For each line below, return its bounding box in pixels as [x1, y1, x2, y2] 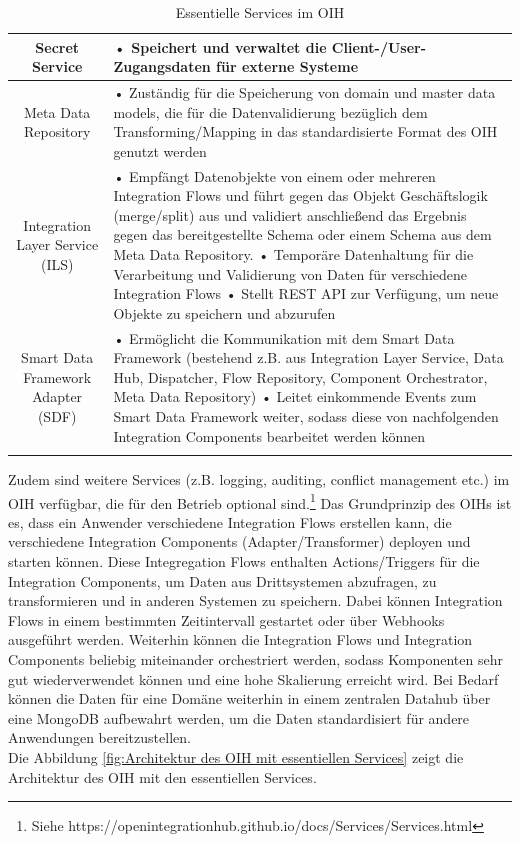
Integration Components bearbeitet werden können [113, 425, 426, 446]
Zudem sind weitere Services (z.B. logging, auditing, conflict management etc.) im [8, 468, 510, 489]
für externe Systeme [216, 56, 359, 77]
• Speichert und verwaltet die [113, 36, 327, 57]
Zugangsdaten [113, 56, 211, 77]
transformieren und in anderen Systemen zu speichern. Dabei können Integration [8, 590, 503, 611]
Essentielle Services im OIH [175, 2, 345, 22]
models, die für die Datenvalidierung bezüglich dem [113, 101, 428, 122]
